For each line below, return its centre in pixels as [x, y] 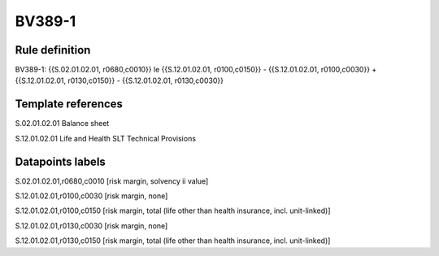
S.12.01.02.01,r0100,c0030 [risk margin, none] [91, 196]
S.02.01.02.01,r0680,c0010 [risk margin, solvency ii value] [112, 181]
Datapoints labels [60, 161]
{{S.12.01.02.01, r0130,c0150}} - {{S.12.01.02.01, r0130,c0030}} [119, 80]
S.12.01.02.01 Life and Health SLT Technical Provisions [106, 138]
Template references [69, 104]
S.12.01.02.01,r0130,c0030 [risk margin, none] [91, 226]
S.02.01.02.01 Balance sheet [62, 124]
